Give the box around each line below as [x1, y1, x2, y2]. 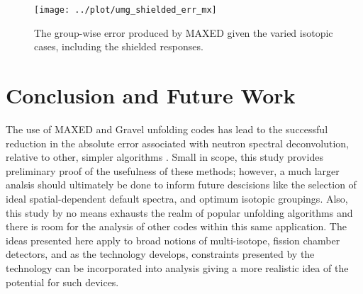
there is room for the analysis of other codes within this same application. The [6, 219, 347, 234]
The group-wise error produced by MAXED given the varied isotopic [34, 25, 333, 40]
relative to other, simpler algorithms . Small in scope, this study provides [6, 149, 323, 164]
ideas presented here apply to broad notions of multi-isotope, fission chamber [6, 232, 340, 247]
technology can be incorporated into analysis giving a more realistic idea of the [6, 260, 349, 275]
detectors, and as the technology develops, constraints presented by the [6, 247, 315, 261]
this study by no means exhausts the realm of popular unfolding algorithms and [6, 205, 353, 220]
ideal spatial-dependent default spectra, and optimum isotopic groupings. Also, [6, 191, 348, 205]
